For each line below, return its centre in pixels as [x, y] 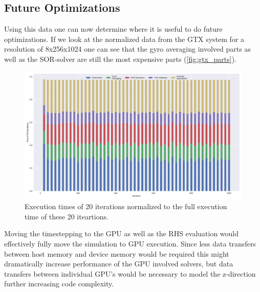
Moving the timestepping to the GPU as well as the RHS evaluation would [122, 233]
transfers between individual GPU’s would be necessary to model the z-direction [130, 273]
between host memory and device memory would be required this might [117, 253]
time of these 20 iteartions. [67, 216]
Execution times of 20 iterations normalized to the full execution [126, 206]
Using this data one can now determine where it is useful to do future [113, 29]
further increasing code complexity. [59, 284]
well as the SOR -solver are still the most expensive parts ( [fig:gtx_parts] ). [120, 59]
